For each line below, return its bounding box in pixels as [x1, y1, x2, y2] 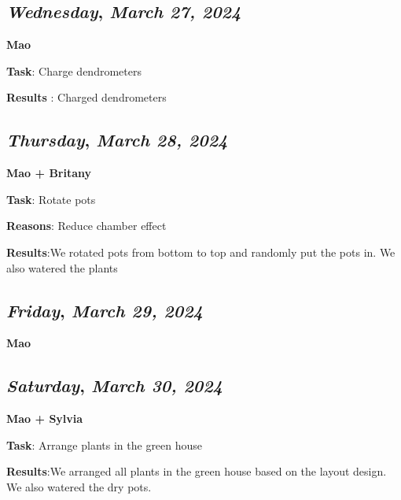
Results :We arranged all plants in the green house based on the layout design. [6, 463, 387, 480]
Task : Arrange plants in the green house [6, 436, 203, 453]
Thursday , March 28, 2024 [6, 128, 228, 152]
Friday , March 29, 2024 [6, 298, 203, 322]
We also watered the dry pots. [6, 478, 152, 494]
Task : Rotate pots [6, 191, 96, 207]
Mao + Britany [6, 165, 92, 181]
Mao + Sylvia [6, 410, 83, 427]
